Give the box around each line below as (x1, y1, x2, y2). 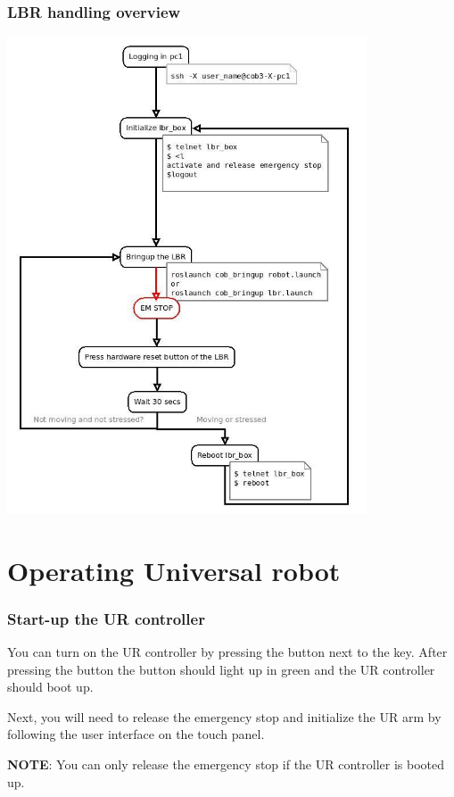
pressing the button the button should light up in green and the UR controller (7, 660, 435, 678)
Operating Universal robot (7, 552, 341, 588)
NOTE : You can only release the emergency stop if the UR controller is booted (7, 754, 444, 773)
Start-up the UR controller (7, 607, 205, 629)
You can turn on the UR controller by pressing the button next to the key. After (7, 642, 448, 660)
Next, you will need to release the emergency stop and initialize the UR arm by (7, 707, 442, 726)
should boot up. (7, 677, 94, 696)
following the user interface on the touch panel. (7, 725, 265, 743)
